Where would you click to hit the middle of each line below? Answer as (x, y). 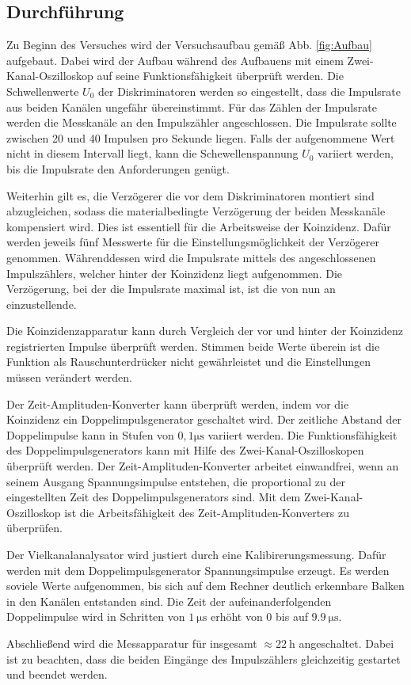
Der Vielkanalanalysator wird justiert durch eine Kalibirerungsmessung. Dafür (196, 555)
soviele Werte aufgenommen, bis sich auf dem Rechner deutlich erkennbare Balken (205, 586)
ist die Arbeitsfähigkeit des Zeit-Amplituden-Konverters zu (207, 512)
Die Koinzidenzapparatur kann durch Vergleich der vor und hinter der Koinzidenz (205, 331)
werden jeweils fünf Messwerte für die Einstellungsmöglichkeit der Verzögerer (193, 242)
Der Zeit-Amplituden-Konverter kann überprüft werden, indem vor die (178, 403)
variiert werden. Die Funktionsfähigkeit (303, 434)
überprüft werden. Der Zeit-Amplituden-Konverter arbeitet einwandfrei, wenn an (203, 466)
